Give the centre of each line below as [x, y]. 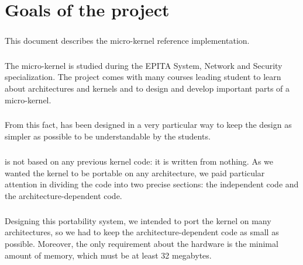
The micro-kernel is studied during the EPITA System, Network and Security [144, 65]
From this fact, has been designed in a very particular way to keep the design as [148, 125]
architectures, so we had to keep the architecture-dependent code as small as [142, 232]
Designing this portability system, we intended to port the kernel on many [138, 220]
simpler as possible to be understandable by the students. [108, 136]
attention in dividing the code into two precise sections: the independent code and [152, 184]
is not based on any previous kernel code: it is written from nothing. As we [139, 161]
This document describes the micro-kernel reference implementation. [127, 40]
